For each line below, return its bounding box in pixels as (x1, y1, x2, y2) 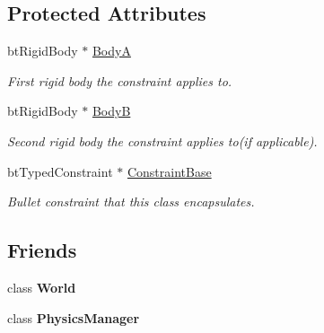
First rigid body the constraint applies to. (7, 71, 232, 90)
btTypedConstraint (7, 162, 113, 180)
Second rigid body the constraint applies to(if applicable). (7, 131, 318, 150)
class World (7, 277, 76, 296)
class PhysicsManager (7, 308, 140, 327)
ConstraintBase (127, 162, 212, 180)
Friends (7, 236, 77, 264)
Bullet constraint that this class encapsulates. (7, 192, 255, 211)
